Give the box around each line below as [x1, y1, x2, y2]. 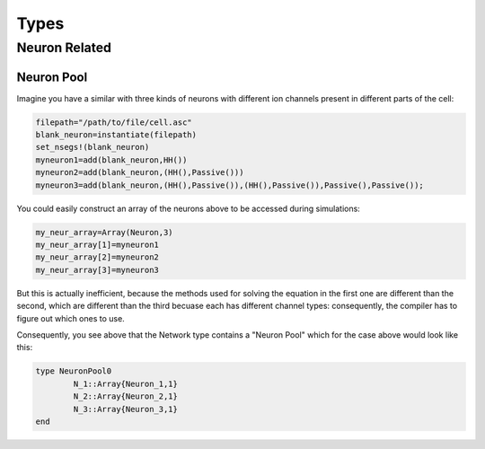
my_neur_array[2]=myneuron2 [35, 252, 159, 262]
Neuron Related [16, 40, 112, 56]
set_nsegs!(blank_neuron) [35, 142, 150, 153]
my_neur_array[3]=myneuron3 [35, 265, 159, 275]
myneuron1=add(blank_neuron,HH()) [35, 154, 188, 165]
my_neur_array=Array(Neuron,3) [35, 227, 174, 237]
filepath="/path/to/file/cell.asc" [35, 117, 192, 128]
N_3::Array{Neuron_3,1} [73, 404, 179, 414]
